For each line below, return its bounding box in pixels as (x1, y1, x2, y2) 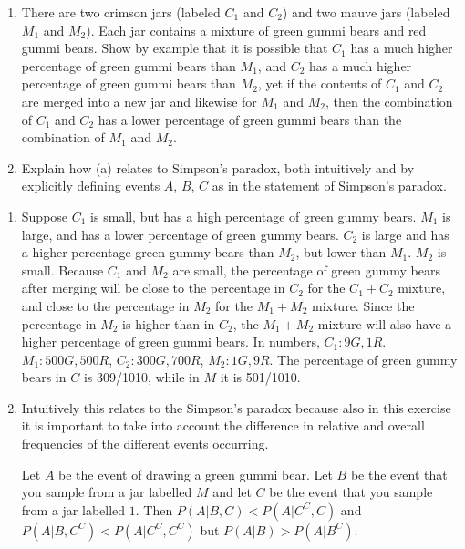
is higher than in (122, 314, 215, 333)
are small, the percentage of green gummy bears (172, 260, 440, 279)
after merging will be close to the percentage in (21, 278, 285, 297)
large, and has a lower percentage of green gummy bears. (21, 224, 339, 243)
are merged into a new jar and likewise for (21, 91, 257, 110)
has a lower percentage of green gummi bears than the (98, 109, 402, 129)
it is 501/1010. (220, 368, 301, 387)
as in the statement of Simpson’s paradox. (212, 176, 447, 195)
